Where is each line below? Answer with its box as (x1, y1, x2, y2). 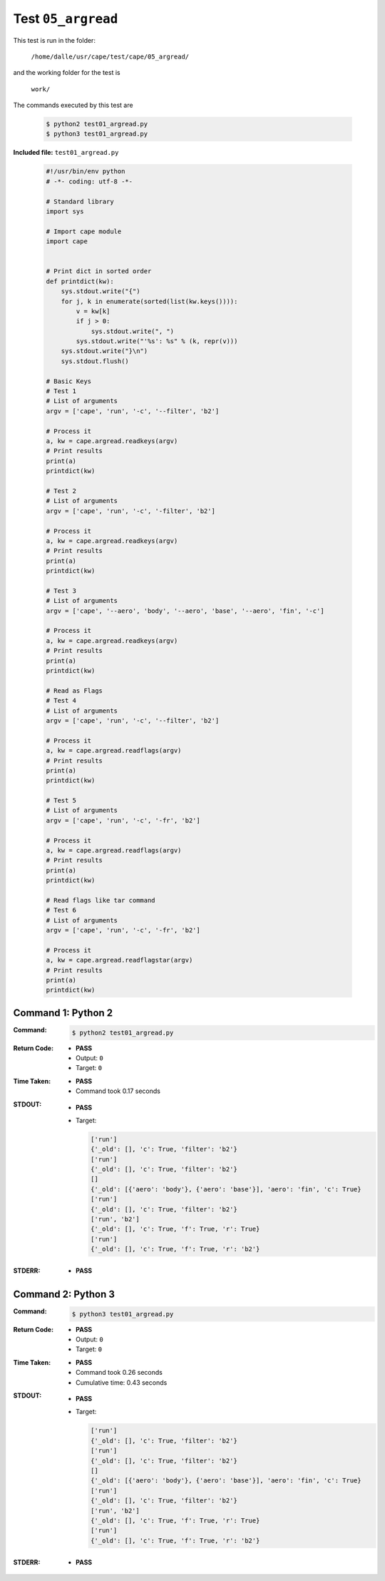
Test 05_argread (13, 11, 118, 26)
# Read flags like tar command (46, 896, 156, 904)
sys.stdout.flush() (61, 357, 130, 365)
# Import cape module (46, 227, 122, 235)
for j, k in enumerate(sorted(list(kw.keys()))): (61, 297, 238, 305)
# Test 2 (46, 487, 77, 495)
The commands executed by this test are (13, 101, 133, 110)
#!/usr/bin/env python (46, 168, 125, 176)
